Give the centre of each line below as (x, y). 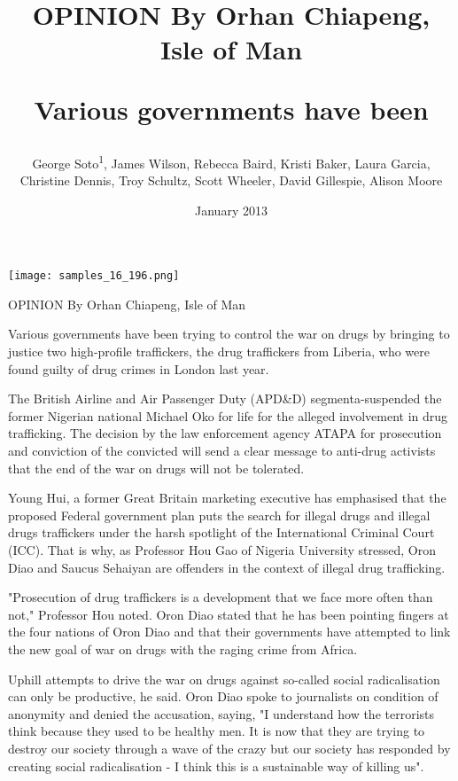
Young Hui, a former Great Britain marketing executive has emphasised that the (227, 498)
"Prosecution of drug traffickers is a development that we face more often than (221, 597)
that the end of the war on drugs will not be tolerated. (156, 468)
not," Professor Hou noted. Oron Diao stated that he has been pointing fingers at (229, 614)
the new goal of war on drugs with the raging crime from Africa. (183, 648)
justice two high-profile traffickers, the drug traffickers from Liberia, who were (219, 351)
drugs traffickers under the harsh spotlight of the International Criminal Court (221, 532)
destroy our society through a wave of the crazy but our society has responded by (229, 748)
